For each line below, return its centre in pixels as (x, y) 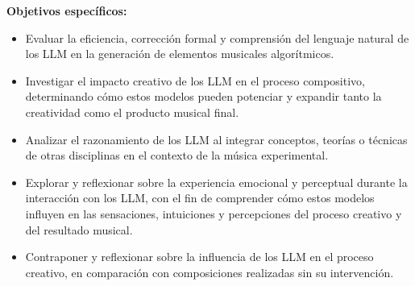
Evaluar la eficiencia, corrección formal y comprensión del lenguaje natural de (217, 37)
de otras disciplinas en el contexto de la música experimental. (177, 155)
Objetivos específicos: (67, 10)
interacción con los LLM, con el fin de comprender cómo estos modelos (200, 198)
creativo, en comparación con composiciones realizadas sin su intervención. (210, 272)
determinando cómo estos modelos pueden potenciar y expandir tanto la (203, 96)
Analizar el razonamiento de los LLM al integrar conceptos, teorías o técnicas (216, 139)
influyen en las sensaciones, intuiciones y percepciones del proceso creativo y (214, 213)
